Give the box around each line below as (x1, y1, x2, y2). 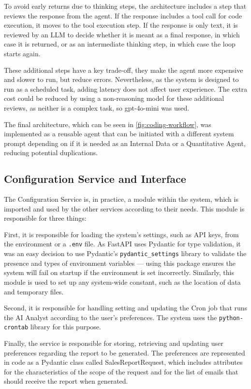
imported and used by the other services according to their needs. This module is (4, 203, 245, 213)
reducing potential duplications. (4, 147, 98, 158)
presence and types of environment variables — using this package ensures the (4, 258, 236, 268)
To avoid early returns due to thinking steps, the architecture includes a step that (4, 1, 247, 11)
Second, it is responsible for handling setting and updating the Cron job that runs (4, 303, 248, 313)
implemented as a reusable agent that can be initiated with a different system (4, 129, 234, 139)
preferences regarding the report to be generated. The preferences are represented (4, 347, 245, 357)
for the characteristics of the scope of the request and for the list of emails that (4, 366, 238, 376)
